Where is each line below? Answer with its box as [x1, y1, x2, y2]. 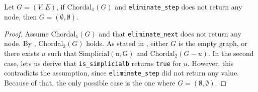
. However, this [187, 57, 234, 68]
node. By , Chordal [4, 38, 63, 48]
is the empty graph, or [178, 38, 247, 48]
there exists [4, 47, 39, 58]
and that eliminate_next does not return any [99, 28, 241, 38]
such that [48, 47, 77, 58]
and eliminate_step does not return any [115, 1, 242, 11]
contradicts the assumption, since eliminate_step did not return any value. [4, 67, 239, 78]
